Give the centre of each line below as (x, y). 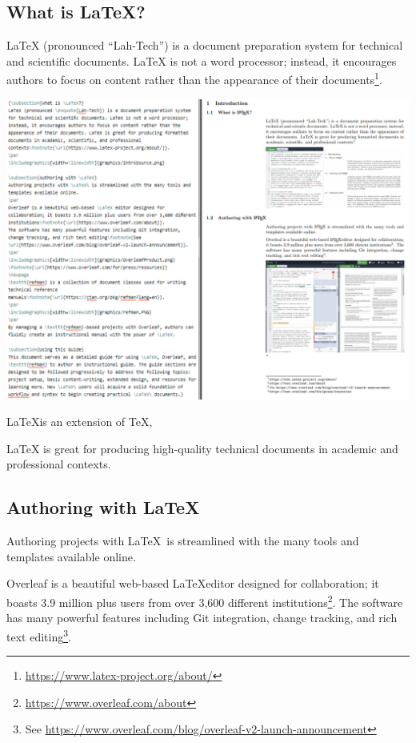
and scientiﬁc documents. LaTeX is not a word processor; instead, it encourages (202, 60)
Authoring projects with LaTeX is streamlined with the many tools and (183, 541)
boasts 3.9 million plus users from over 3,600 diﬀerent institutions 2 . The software (205, 601)
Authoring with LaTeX (103, 507)
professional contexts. (59, 464)
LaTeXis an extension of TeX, (80, 422)
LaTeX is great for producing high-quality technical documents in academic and (202, 448)
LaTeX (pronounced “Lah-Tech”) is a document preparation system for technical (205, 45)
